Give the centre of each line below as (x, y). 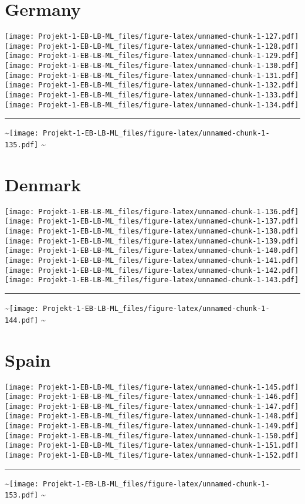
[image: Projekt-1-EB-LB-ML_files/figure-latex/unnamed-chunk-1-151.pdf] (152, 446)
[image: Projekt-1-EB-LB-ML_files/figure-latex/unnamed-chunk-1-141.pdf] (152, 261)
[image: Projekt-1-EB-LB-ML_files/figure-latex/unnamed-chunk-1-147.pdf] (152, 406)
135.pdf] (22, 145)
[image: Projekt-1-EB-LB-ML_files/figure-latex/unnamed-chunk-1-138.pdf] (152, 231)
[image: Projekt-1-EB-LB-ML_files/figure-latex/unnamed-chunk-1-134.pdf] (152, 105)
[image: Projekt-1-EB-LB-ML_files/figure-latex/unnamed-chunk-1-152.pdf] (152, 456)
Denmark (43, 184)
